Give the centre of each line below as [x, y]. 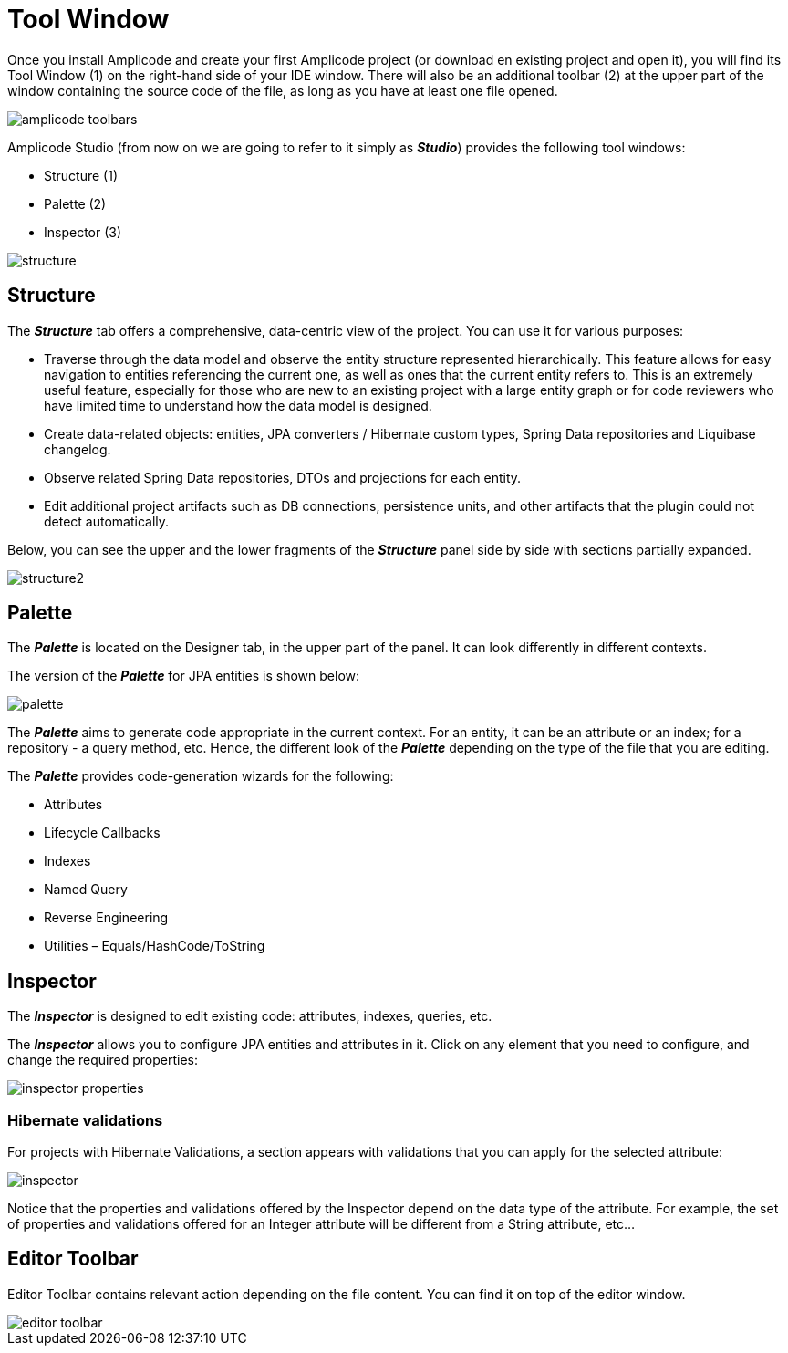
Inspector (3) [83, 232]
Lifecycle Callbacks [102, 833]
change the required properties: [103, 1060]
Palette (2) [75, 203]
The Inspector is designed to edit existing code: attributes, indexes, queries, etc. [250, 1016]
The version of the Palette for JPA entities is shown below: [184, 676]
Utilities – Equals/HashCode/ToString [155, 946]
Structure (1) [81, 175]
